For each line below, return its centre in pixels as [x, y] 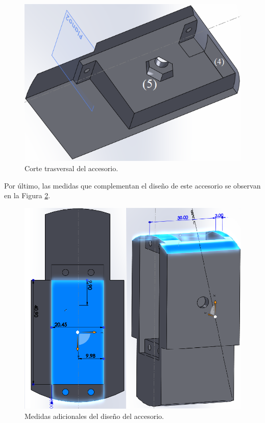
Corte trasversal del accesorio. [71, 168]
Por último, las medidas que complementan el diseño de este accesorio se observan [132, 185]
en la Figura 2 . [27, 195]
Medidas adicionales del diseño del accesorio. [94, 416]
